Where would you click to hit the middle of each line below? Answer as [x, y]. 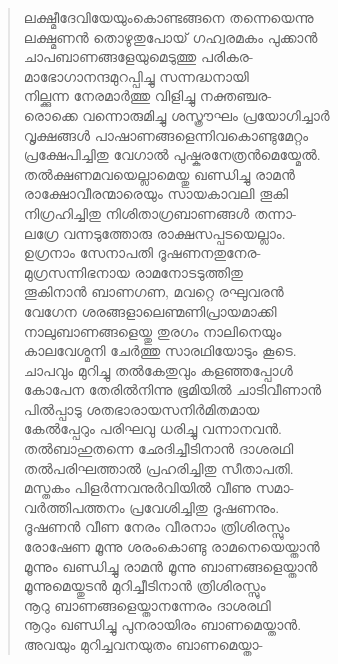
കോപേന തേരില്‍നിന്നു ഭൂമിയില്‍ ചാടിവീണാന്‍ [172, 389]
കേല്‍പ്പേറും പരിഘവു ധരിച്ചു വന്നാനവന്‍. [152, 428]
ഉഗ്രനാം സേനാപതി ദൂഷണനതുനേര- [142, 252]
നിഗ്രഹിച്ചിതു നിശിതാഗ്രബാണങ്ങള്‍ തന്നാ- [160, 212]
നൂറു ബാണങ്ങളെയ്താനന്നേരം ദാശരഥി [147, 604]
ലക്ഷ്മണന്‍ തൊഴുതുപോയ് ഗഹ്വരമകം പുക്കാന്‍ [170, 36]
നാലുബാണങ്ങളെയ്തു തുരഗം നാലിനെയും [152, 330]
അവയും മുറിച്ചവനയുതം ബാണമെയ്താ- [143, 644]
